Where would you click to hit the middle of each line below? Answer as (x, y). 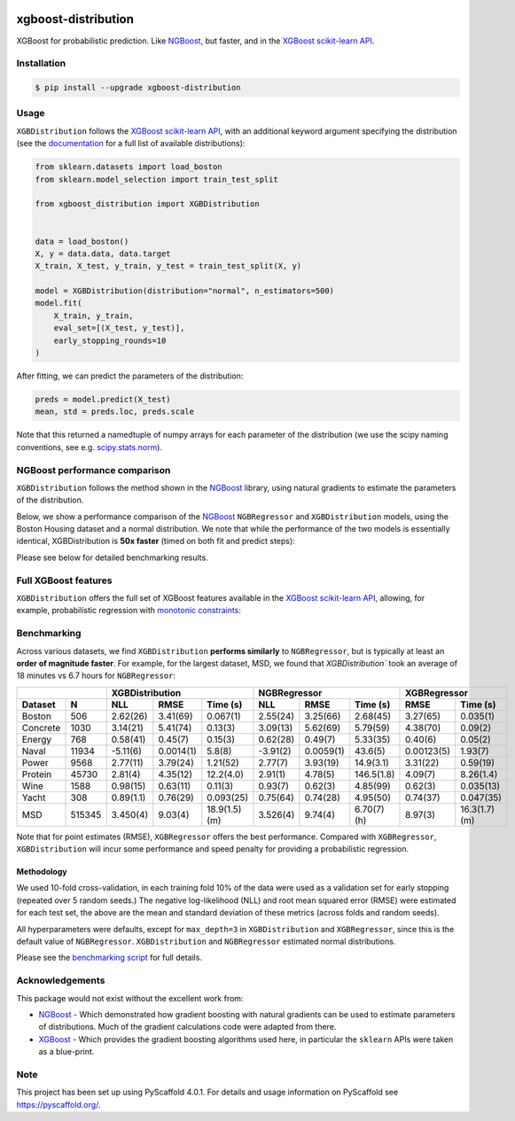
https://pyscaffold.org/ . (59, 1104)
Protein (37, 774)
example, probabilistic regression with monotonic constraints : (129, 611)
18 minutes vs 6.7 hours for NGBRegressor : (96, 676)
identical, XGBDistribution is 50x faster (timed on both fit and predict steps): (156, 541)
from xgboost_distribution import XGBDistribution (148, 204)
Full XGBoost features (64, 580)
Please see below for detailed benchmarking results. (112, 557)
